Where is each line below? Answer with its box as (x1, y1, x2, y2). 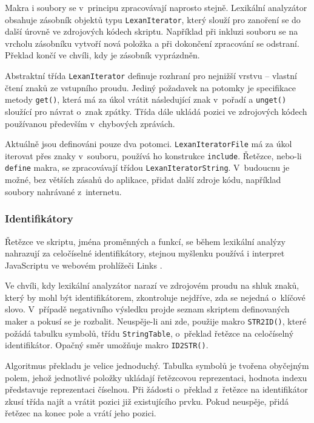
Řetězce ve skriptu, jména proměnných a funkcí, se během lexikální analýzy (5, 235, 286, 247)
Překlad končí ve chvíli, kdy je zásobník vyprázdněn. (5, 49, 200, 61)
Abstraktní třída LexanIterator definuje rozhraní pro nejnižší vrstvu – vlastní (5, 69, 297, 82)
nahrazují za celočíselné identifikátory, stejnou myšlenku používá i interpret (5, 247, 285, 260)
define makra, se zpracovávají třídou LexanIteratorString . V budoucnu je (5, 161, 290, 174)
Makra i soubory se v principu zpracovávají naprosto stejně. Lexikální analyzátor (5, 1, 307, 13)
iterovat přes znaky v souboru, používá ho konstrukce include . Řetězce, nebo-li (5, 149, 302, 162)
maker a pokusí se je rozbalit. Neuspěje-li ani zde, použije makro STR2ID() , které (5, 315, 307, 328)
